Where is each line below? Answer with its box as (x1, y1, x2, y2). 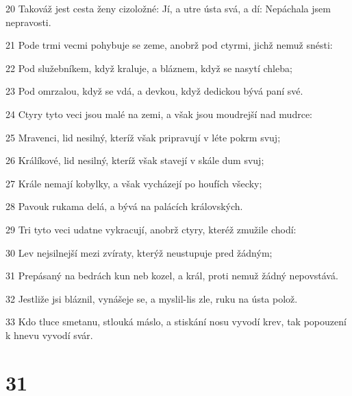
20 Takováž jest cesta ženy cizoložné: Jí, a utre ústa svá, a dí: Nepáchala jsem (5, 1, 331, 15)
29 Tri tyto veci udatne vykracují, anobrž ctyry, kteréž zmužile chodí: (5, 222, 297, 236)
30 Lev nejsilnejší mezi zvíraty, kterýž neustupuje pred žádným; (5, 245, 273, 259)
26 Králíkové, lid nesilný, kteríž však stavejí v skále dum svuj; (5, 153, 264, 167)
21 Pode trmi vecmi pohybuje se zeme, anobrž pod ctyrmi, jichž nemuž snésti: (5, 38, 333, 52)
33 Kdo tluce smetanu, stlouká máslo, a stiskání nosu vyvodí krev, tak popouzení (5, 314, 347, 329)
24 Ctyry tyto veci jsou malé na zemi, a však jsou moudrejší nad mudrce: (5, 106, 312, 121)
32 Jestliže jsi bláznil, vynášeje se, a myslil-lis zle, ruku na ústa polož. (5, 291, 298, 305)
